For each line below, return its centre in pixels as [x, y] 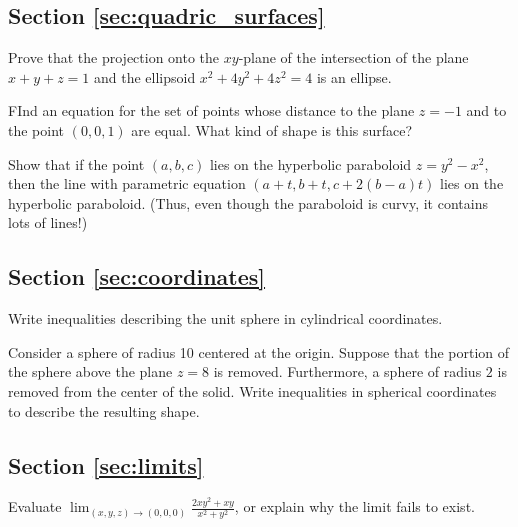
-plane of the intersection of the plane [353, 57]
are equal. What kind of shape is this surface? [272, 129]
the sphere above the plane [90, 371]
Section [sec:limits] [106, 464]
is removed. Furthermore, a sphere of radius [347, 371]
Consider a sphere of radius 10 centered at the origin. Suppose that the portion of [259, 351]
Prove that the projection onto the [114, 57]
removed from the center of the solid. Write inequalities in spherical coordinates [252, 390]
